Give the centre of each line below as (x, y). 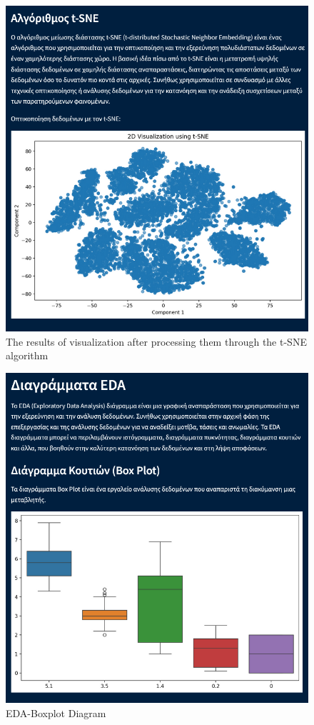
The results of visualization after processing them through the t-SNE (156, 341)
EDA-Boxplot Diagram (56, 712)
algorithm (27, 355)
